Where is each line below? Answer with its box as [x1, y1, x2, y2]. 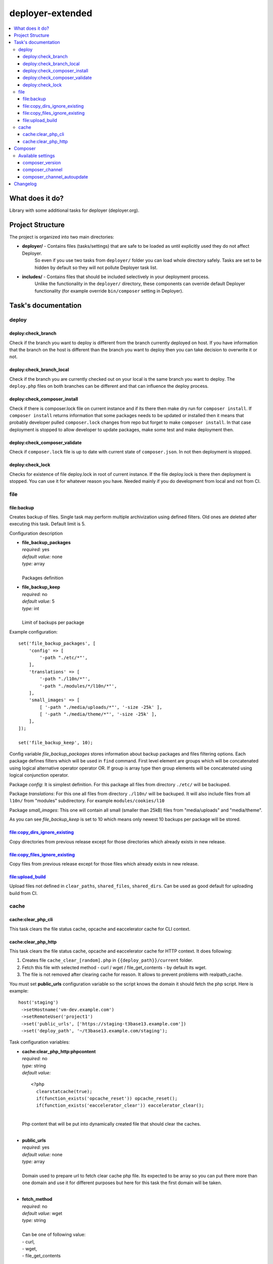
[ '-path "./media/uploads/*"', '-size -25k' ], [39, 704, 163, 710]
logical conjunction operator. [9, 772, 69, 778]
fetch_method [22, 1196, 53, 1202]
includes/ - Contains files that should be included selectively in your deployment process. [22, 274, 210, 280]
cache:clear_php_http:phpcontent [22, 1048, 96, 1054]
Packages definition [22, 575, 64, 581]
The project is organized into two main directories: [9, 234, 114, 240]
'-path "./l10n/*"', [39, 676, 90, 682]
